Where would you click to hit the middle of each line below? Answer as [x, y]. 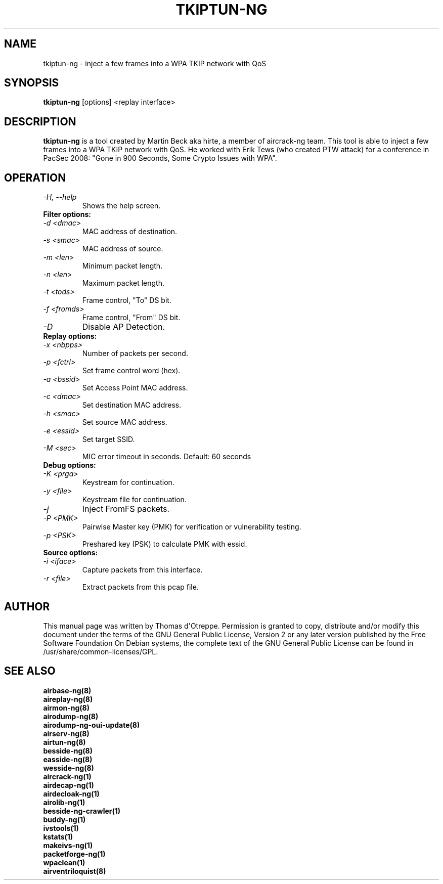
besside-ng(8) [68, 750]
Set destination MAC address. [132, 405]
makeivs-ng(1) [68, 845]
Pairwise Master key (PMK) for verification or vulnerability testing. [192, 527]
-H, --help [60, 197]
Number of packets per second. [135, 353]
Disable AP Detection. [124, 327]
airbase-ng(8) [67, 690]
